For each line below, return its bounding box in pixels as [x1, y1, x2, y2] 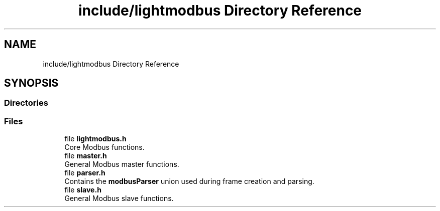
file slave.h [64, 185, 101, 194]
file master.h [64, 151, 107, 160]
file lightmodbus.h [64, 134, 127, 143]
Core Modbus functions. [64, 143, 145, 152]
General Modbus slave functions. [64, 194, 174, 203]
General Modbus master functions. [64, 160, 179, 169]
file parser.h [64, 168, 105, 177]
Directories [4, 98, 48, 108]
